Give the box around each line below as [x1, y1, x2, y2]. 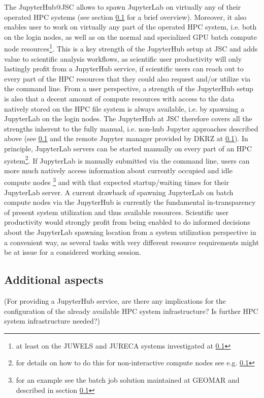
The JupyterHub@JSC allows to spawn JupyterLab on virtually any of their [4, 2, 241, 12]
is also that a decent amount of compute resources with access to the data [4, 93, 235, 103]
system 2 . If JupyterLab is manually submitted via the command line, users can [4, 153, 250, 166]
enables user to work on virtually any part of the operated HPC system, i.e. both [4, 21, 257, 32]
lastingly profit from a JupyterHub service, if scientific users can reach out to [4, 63, 244, 74]
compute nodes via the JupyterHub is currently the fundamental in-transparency [4, 197, 256, 207]
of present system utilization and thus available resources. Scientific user [4, 206, 229, 217]
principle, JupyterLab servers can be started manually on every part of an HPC [4, 143, 252, 153]
